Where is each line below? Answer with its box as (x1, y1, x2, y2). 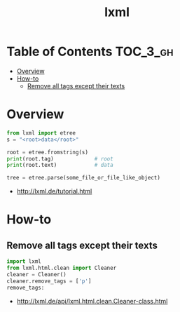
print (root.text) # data (6, 162, 113, 169)
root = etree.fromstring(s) (6, 149, 89, 156)
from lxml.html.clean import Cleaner (6, 264, 117, 271)
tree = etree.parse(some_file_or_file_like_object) (6, 175, 160, 182)
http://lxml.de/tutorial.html (16, 187, 92, 196)
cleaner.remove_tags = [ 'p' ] (6, 278, 92, 285)
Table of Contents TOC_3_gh (6, 43, 174, 60)
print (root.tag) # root (6, 155, 113, 162)
